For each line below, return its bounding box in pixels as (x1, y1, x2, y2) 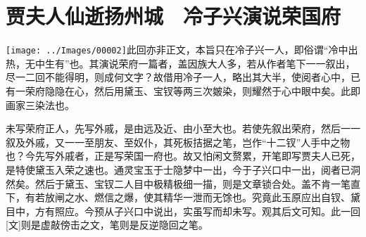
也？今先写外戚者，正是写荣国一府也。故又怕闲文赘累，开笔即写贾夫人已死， (6, 148, 360, 163)
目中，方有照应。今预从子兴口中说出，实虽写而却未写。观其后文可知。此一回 (6, 203, 360, 218)
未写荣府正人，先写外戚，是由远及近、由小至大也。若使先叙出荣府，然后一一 (6, 121, 360, 136)
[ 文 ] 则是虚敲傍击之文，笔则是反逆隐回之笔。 (6, 217, 208, 232)
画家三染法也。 (6, 97, 75, 112)
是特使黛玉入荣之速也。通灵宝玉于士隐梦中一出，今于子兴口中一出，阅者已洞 (6, 162, 360, 177)
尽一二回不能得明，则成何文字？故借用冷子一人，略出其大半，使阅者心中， (6, 70, 351, 84)
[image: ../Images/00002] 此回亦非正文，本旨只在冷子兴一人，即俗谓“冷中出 (6, 42, 358, 57)
